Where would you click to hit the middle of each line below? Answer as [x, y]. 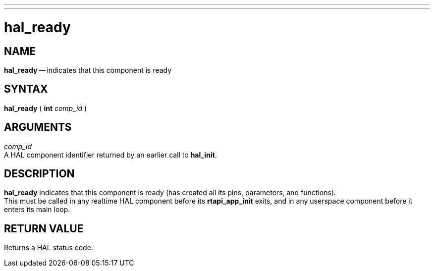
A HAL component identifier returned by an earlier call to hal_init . [110, 155]
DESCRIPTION [39, 174]
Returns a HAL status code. [49, 248]
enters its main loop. [37, 210]
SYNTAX [26, 89]
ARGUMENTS [38, 127]
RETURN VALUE [44, 228]
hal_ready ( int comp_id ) [46, 108]
